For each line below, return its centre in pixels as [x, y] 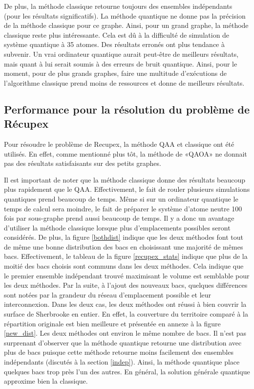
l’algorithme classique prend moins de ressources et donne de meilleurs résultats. [124, 82]
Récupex [26, 124]
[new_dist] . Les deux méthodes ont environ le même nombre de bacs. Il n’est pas [125, 333]
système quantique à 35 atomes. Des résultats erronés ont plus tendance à [114, 44]
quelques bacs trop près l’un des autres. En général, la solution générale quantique [127, 371]
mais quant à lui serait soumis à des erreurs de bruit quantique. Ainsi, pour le [121, 63]
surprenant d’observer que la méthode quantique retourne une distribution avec [123, 342]
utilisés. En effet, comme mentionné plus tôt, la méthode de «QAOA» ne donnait [126, 153]
